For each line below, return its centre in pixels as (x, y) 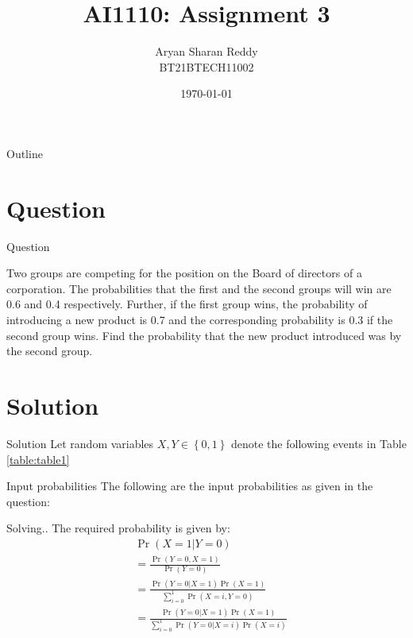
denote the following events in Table (318, 443)
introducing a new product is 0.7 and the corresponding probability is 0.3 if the (200, 319)
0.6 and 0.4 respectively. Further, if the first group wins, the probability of (187, 304)
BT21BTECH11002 (206, 66)
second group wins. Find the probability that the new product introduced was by (204, 335)
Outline (25, 153)
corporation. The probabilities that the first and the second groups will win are (199, 288)
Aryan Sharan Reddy (206, 51)
